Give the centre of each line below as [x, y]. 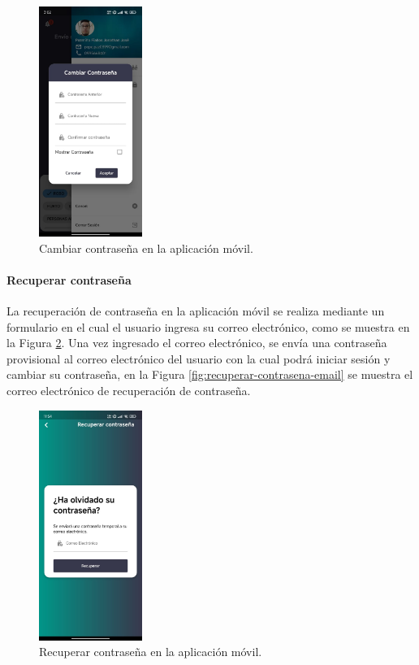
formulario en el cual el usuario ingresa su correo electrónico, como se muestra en [208, 326]
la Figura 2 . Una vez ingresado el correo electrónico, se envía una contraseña [197, 343]
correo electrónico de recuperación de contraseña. [129, 391]
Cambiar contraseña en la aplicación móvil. [146, 248]
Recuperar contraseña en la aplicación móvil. [151, 652]
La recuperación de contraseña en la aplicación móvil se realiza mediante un [196, 311]
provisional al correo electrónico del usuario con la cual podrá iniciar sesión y [199, 358]
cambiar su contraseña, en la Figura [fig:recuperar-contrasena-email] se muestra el [210, 374]
